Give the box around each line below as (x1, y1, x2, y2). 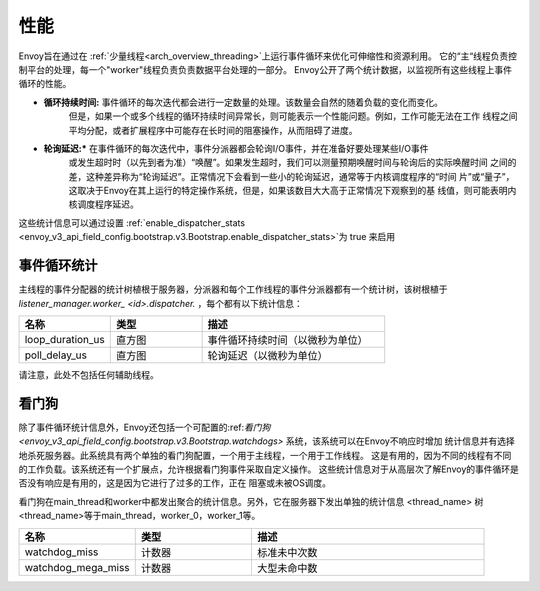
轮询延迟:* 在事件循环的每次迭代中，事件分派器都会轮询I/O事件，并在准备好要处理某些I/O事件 (43, 142, 429, 154)
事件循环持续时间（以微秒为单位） (207, 333, 369, 347)
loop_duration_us (24, 332, 105, 346)
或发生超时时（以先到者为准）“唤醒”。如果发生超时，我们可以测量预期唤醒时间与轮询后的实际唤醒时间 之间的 (68, 156, 517, 169)
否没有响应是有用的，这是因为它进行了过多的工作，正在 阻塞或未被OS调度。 (18, 477, 332, 489)
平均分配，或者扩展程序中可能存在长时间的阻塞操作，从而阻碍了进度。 (68, 124, 358, 136)
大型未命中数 (256, 561, 318, 575)
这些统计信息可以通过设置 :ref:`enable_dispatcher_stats (18, 216, 245, 229)
